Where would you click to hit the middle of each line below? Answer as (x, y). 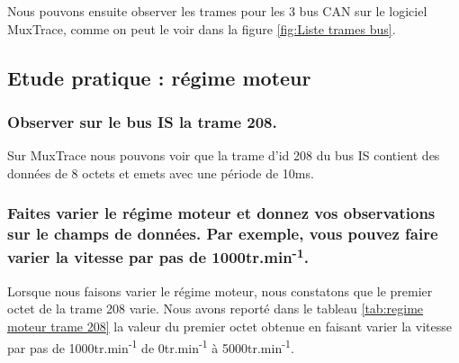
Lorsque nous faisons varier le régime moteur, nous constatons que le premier (220, 290)
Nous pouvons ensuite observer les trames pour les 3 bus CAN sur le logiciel (217, 11)
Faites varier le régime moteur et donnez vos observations (221, 213)
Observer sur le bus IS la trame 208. (142, 121)
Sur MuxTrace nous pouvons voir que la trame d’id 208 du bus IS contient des (224, 155)
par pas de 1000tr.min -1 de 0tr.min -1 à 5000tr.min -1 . (151, 346)
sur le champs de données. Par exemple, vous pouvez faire (223, 234)
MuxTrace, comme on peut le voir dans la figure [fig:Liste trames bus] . (202, 28)
